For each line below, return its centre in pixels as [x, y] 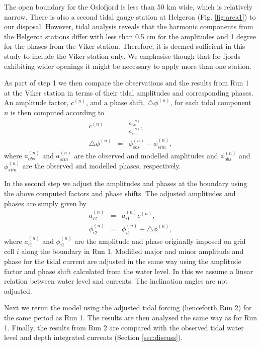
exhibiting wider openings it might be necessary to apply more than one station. [128, 66]
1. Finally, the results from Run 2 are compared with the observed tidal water [124, 327]
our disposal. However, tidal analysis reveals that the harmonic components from [129, 26]
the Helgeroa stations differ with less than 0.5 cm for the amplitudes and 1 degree [130, 36]
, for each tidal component [211, 102]
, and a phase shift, [115, 102]
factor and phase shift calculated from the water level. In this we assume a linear [129, 271]
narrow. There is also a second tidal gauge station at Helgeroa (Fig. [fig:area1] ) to [130, 16]
